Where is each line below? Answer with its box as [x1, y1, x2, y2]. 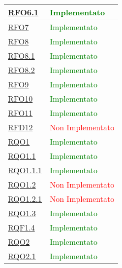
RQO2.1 [8, 250, 36, 262]
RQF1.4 [8, 222, 35, 233]
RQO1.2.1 [8, 193, 42, 204]
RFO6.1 [8, 6, 39, 18]
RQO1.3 [8, 207, 36, 219]
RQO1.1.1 [8, 164, 42, 176]
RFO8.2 [8, 64, 35, 76]
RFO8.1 [8, 50, 35, 61]
